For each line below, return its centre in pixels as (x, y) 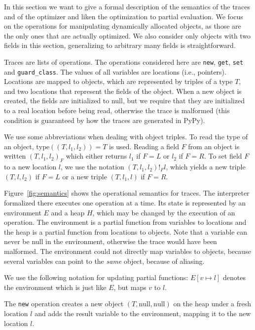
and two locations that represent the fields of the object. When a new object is (123, 91)
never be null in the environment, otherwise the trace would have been (110, 241)
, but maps (130, 287)
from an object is (214, 146)
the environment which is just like (55, 287)
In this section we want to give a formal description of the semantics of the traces (127, 6)
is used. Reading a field (144, 146)
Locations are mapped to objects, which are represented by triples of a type (118, 81)
